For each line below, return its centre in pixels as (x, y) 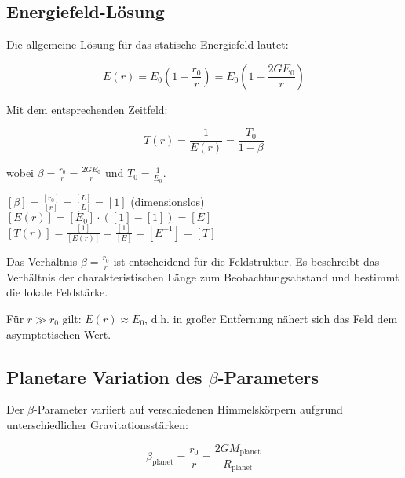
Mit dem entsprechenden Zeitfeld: (87, 109)
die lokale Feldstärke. (57, 292)
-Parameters (268, 376)
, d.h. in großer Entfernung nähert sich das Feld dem (271, 318)
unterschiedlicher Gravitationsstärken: (97, 424)
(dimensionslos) (168, 201)
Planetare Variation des (104, 376)
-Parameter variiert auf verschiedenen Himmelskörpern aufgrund (188, 409)
